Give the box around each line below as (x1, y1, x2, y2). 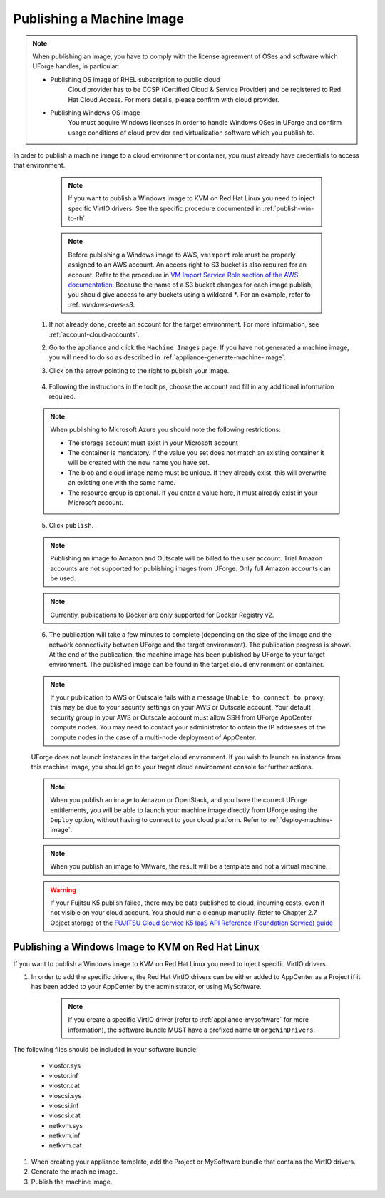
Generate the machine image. (31, 1167, 118, 1176)
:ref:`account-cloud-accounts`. (48, 330, 140, 339)
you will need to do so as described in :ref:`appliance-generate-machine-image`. (48, 353, 287, 362)
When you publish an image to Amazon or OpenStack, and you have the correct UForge (50, 796, 308, 804)
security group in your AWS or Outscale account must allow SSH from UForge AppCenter (50, 713, 313, 722)
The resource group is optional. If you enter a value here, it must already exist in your (68, 488, 318, 497)
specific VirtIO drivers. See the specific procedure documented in (68, 204, 262, 213)
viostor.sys (48, 1061, 81, 1070)
